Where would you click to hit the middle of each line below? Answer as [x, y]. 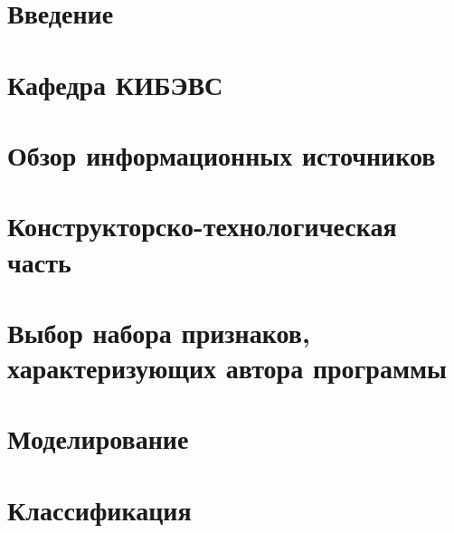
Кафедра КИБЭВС [115, 84]
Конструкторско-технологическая [202, 226]
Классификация [99, 509]
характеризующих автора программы [227, 368]
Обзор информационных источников [222, 154]
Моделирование [98, 438]
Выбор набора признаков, [159, 332]
